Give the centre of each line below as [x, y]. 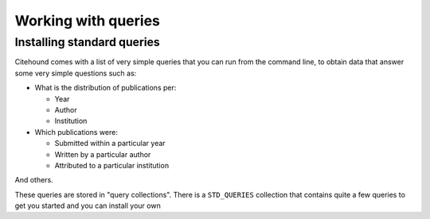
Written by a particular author [103, 154]
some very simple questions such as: [76, 73]
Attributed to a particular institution [112, 165]
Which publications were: [76, 132]
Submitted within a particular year [110, 144]
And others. [34, 180]
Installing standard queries [88, 42]
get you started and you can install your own [88, 206]
